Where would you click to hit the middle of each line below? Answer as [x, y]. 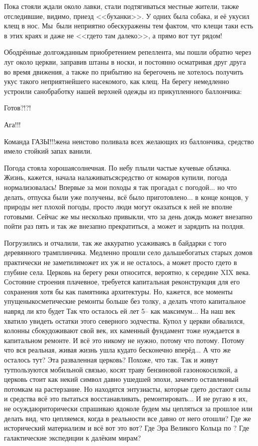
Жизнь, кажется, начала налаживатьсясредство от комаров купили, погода [116, 177]
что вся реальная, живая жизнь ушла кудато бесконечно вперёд [100, 350]
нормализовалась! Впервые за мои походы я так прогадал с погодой [107, 187]
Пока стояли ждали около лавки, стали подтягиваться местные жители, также [122, 6]
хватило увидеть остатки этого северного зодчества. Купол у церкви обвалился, [125, 320]
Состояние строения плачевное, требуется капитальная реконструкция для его [122, 282]
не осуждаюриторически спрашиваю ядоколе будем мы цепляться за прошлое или [128, 408]
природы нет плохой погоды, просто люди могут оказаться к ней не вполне [118, 207]
